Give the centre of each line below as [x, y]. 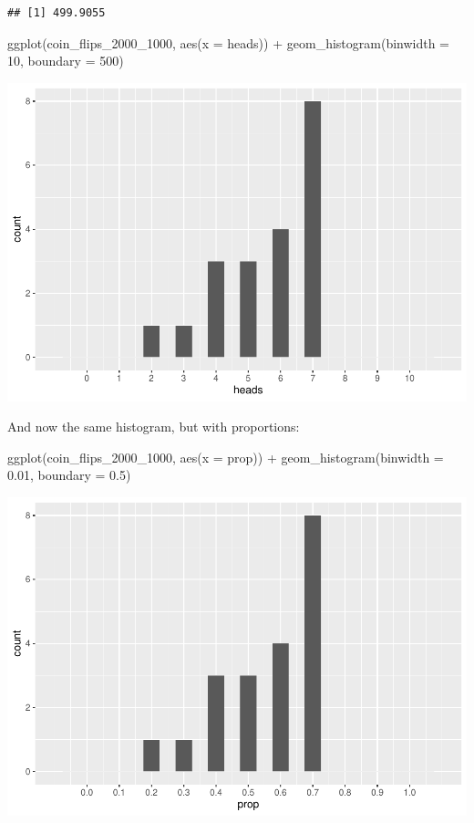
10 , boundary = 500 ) [66, 61]
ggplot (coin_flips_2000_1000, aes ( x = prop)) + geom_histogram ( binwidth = [226, 457]
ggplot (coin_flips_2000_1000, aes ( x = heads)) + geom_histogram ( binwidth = [229, 42]
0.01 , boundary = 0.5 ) [69, 475]
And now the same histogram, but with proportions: [154, 427]
